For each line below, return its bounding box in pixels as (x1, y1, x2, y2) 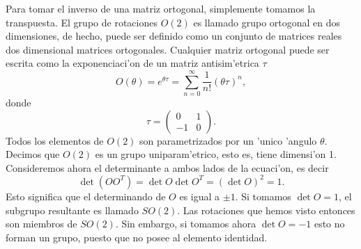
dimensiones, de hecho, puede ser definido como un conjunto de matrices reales (6, 29, 342, 43)
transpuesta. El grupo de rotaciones (6, 15, 158, 29)
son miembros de (6, 216, 77, 231)
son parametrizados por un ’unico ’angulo (139, 133, 317, 147)
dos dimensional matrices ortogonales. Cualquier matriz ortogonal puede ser (6, 42, 330, 56)
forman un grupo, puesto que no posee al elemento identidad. (6, 230, 268, 244)
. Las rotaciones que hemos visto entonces (177, 202, 355, 217)
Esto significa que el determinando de (6, 188, 166, 203)
